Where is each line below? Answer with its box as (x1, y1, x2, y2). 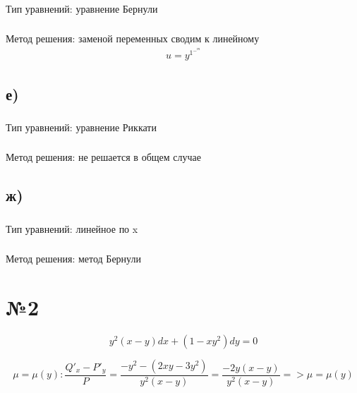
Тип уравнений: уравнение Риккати (6, 119, 157, 134)
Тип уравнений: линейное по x (6, 221, 138, 236)
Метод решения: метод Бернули (6, 251, 141, 266)
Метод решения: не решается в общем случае (6, 150, 201, 164)
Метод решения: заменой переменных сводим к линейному (6, 31, 260, 46)
